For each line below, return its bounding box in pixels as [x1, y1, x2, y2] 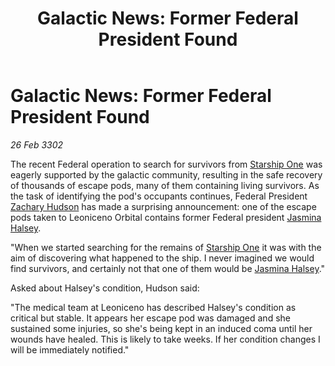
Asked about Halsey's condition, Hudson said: [10, 282, 200, 294]
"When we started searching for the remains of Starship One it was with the [10, 241, 322, 253]
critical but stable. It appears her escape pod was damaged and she [10, 312, 291, 324]
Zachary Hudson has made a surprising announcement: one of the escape [10, 200, 317, 212]
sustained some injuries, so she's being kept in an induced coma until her [10, 322, 313, 334]
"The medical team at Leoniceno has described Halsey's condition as [10, 301, 297, 313]
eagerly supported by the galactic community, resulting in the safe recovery [10, 168, 323, 181]
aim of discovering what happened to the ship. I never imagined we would [10, 252, 315, 264]
